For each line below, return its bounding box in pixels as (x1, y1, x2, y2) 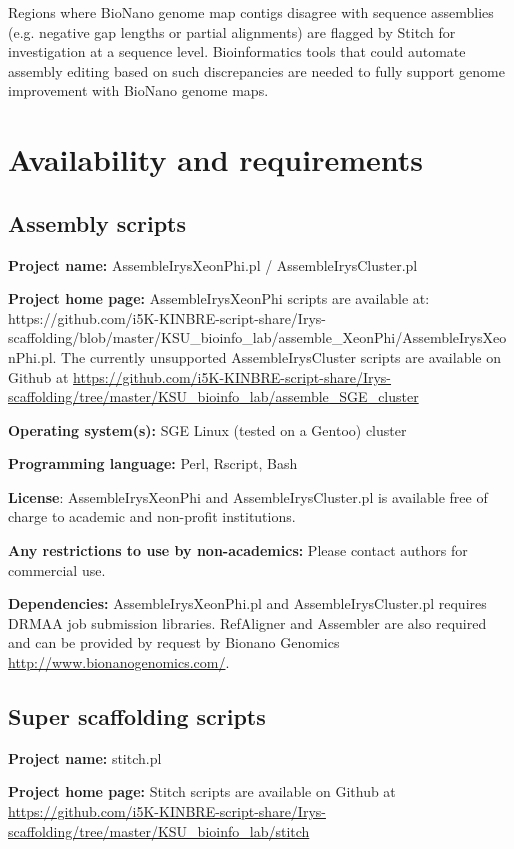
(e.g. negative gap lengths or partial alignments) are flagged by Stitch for (8, 21, 456, 42)
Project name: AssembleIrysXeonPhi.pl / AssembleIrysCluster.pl (8, 254, 418, 275)
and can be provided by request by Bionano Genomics (8, 632, 340, 653)
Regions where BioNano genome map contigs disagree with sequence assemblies (8, 2, 494, 22)
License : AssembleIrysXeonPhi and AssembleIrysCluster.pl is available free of (8, 486, 488, 507)
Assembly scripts (8, 207, 186, 238)
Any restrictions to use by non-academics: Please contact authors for (8, 540, 468, 561)
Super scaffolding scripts (8, 701, 266, 732)
